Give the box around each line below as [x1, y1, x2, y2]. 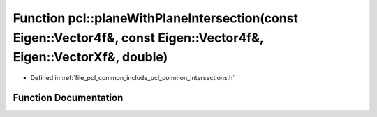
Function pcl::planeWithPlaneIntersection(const [13, 10, 299, 26]
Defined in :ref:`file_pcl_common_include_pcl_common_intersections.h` [30, 74, 235, 82]
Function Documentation [13, 91, 124, 104]
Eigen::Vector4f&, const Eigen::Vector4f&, [13, 30, 264, 45]
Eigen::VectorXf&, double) [13, 49, 168, 65]
